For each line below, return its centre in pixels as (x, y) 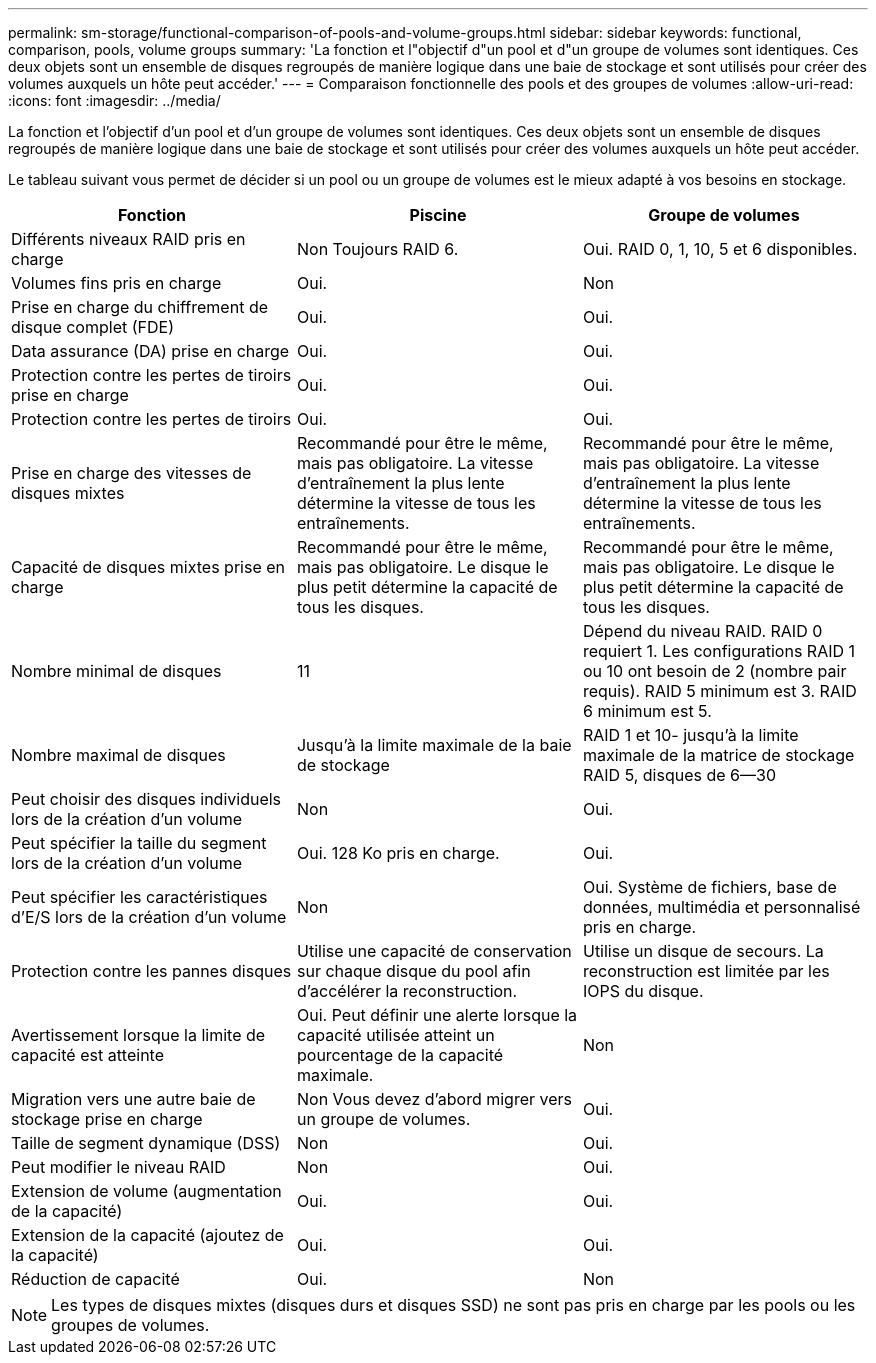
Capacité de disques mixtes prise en (148, 567)
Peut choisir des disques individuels (146, 799)
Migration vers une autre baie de (133, 1099)
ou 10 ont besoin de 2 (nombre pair (714, 671)
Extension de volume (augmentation (146, 1191)
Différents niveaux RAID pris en (128, 239)
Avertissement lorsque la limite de (138, 1035)
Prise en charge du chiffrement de (140, 307)
